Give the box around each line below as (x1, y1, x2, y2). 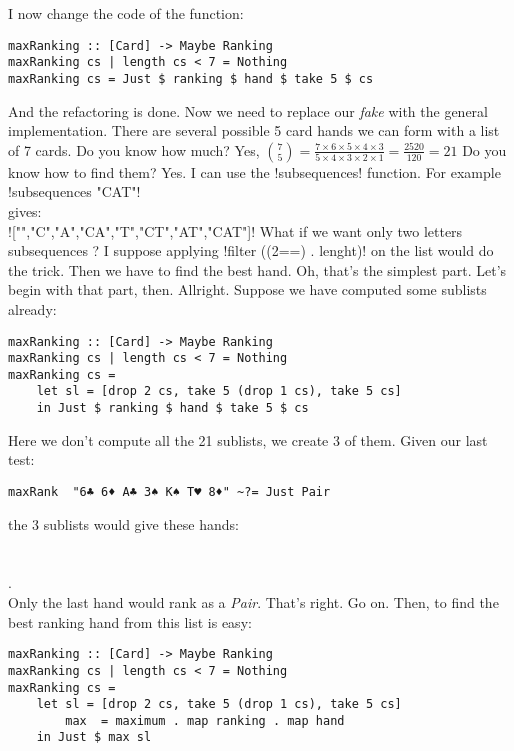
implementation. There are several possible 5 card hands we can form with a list (8, 120, 500, 141)
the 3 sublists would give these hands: (8, 513, 239, 534)
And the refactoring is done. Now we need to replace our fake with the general (8, 100, 488, 121)
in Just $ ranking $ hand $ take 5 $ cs (36, 401, 309, 416)
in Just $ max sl (36, 730, 152, 745)
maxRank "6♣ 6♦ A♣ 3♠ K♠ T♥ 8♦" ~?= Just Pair (8, 484, 331, 499)
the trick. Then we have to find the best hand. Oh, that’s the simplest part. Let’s (8, 259, 507, 280)
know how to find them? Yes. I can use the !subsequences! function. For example (8, 161, 501, 182)
